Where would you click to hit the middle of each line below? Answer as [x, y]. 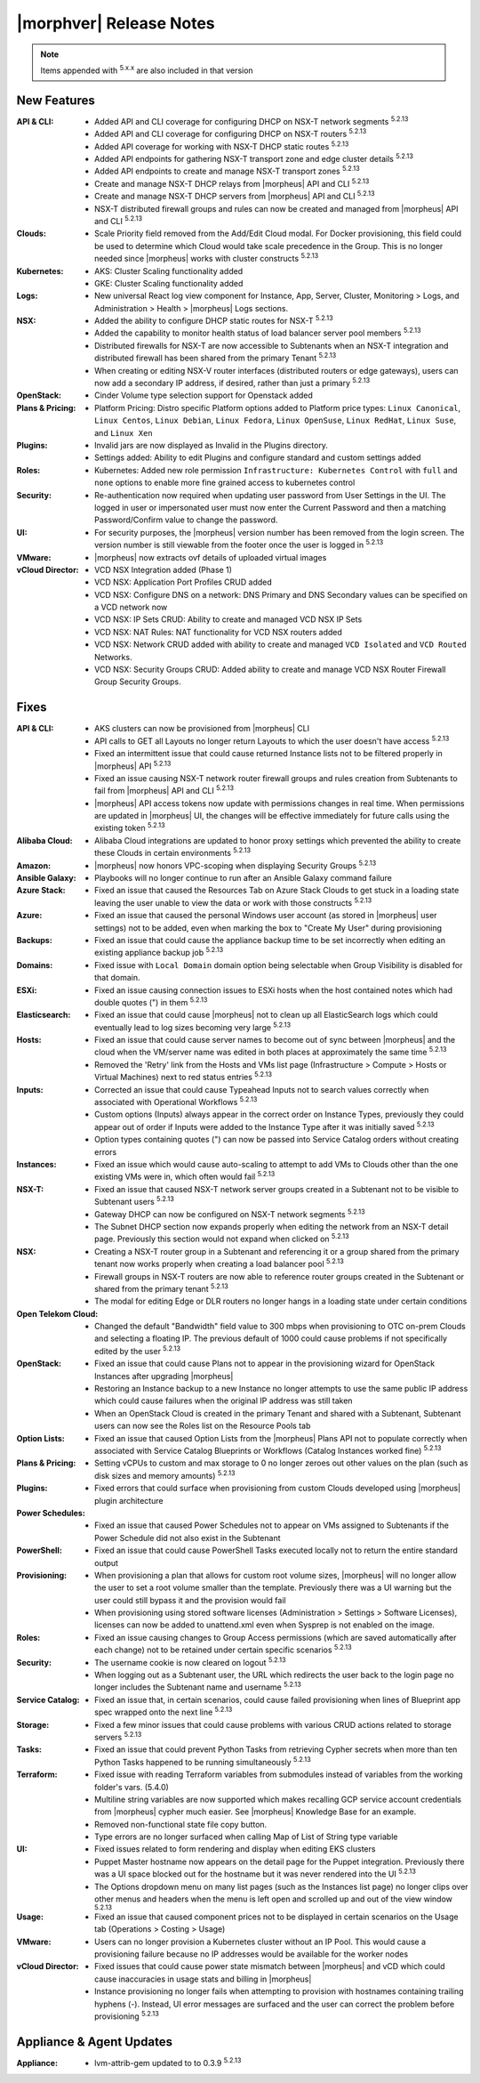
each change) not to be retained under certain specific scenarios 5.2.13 [223, 1649]
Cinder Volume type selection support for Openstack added [204, 395]
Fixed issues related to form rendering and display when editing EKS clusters [235, 1849]
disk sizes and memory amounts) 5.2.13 [165, 1475]
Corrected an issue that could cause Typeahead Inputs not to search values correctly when [262, 1089]
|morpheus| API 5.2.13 [133, 765]
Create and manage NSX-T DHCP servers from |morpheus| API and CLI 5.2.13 [235, 196]
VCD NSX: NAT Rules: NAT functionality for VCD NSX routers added [218, 632]
